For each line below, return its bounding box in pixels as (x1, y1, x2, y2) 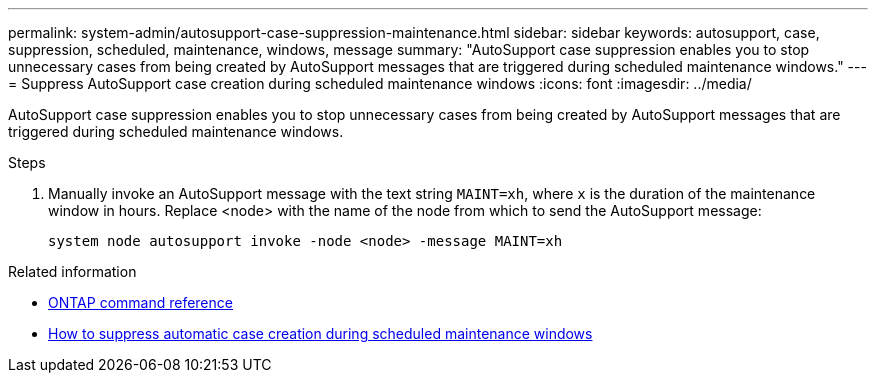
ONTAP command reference (48, 294, 233, 311)
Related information (8, 263, 137, 280)
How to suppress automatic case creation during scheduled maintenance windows (48, 325, 593, 342)
